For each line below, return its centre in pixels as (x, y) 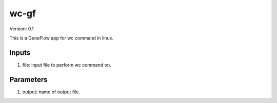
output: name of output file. (51, 92)
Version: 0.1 (22, 29)
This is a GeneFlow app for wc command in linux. (62, 38)
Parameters (28, 79)
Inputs (20, 53)
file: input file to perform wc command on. (67, 65)
